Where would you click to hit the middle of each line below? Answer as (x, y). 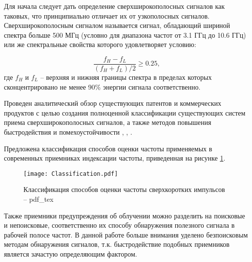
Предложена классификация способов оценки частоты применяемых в (108, 148)
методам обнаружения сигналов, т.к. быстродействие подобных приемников (117, 244)
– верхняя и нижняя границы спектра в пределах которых (126, 77)
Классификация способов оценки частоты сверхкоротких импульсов (124, 189)
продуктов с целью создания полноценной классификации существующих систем (125, 112)
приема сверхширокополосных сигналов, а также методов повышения (108, 122)
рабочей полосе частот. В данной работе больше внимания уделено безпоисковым (126, 234)
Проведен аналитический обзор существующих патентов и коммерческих (113, 103)
